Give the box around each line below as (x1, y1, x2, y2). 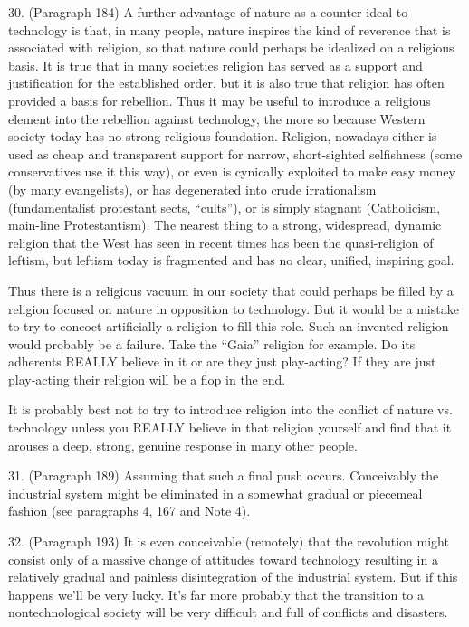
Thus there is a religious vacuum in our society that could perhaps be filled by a (8, 280, 454, 299)
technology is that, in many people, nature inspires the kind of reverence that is (8, 20, 451, 39)
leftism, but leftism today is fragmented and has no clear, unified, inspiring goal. (8, 251, 455, 270)
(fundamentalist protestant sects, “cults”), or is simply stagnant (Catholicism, (8, 197, 441, 216)
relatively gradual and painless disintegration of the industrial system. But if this (8, 567, 458, 586)
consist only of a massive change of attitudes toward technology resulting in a (8, 549, 438, 568)
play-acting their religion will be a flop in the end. (8, 369, 286, 388)
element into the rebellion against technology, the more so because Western (8, 109, 426, 128)
